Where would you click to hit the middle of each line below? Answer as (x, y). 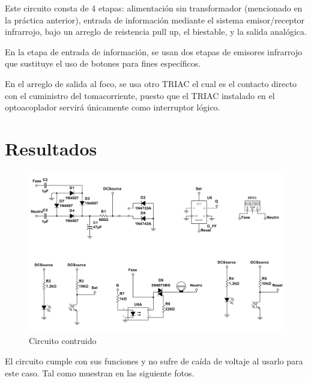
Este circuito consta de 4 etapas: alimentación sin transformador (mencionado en (154, 8)
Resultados (51, 148)
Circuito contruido (63, 341)
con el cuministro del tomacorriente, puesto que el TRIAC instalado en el (140, 95)
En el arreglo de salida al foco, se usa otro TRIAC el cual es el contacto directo (151, 83)
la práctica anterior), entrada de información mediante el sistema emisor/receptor (155, 20)
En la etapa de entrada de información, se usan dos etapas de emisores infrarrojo (154, 51)
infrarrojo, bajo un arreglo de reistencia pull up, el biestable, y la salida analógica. (156, 32)
